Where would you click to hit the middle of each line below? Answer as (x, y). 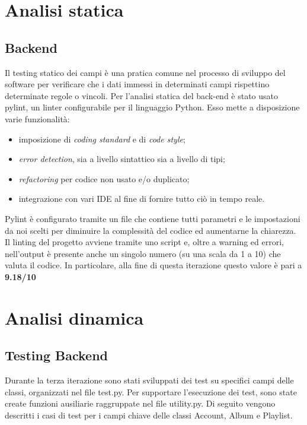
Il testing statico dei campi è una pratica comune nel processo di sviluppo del (145, 72)
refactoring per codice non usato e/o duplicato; (104, 178)
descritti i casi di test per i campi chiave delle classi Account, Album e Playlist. (149, 415)
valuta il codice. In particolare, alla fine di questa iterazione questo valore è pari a (153, 265)
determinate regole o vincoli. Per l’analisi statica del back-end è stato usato (142, 95)
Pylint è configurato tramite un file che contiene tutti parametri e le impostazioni (153, 218)
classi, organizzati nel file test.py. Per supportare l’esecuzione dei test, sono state (151, 391)
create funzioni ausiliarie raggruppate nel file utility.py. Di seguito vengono (140, 403)
